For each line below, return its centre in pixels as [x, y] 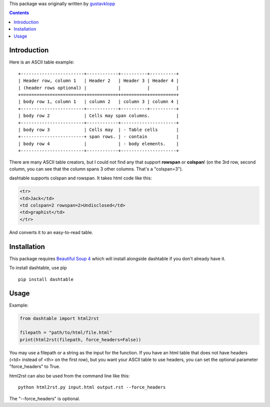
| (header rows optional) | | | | [99, 88]
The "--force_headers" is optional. [44, 398]
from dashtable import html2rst [59, 318]
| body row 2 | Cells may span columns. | [99, 116]
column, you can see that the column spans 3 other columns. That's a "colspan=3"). [96, 169]
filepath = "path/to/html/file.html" [66, 333]
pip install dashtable [46, 279]
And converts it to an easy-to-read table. [51, 232]
